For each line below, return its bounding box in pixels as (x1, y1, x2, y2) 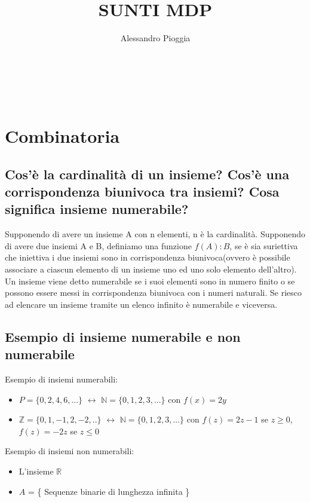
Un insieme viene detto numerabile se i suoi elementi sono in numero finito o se (5, 274, 295, 287)
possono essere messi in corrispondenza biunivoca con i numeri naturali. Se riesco (5, 286, 302, 299)
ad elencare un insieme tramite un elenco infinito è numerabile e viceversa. (5, 298, 278, 310)
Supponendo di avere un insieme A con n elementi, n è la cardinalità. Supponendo (5, 228, 306, 240)
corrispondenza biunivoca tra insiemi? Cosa (5, 182, 280, 201)
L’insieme (19, 464, 54, 477)
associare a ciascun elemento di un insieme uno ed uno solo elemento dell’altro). (5, 263, 297, 276)
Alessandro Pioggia (120, 32, 191, 44)
